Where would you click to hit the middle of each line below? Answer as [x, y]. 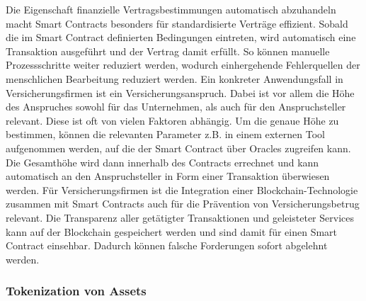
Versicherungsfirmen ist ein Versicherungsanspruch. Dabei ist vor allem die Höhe [180, 92]
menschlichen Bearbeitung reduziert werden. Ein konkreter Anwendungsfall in [175, 78]
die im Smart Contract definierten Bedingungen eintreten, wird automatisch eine [181, 37]
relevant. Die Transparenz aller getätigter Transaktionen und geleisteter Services [180, 217]
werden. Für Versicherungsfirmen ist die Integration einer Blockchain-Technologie [182, 189]
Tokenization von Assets [76, 291]
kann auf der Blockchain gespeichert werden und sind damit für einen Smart [172, 231]
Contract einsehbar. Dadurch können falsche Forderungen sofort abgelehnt [167, 245]
